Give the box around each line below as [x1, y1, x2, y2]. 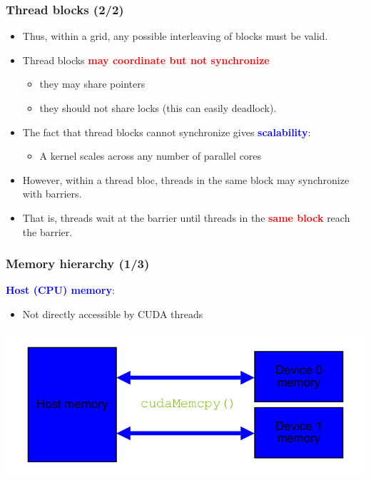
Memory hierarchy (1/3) [6, 255, 150, 272]
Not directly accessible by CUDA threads [22, 306, 203, 321]
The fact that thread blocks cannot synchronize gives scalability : [22, 124, 311, 139]
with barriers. [22, 186, 82, 201]
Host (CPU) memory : [6, 282, 115, 297]
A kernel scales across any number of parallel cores [39, 148, 262, 163]
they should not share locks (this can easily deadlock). [39, 101, 277, 115]
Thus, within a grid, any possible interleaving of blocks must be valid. [22, 29, 328, 44]
